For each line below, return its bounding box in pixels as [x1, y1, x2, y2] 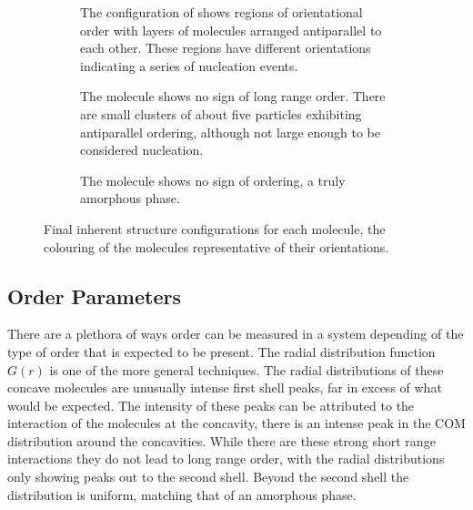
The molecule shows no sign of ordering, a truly [80, 170, 346, 189]
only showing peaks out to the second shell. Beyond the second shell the [7, 467, 409, 486]
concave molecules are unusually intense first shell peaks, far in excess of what [7, 378, 442, 397]
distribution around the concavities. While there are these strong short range [7, 431, 436, 450]
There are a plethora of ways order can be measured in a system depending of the [7, 324, 464, 343]
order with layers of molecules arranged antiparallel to [80, 20, 382, 39]
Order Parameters [7, 281, 181, 310]
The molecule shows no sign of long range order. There [80, 87, 386, 106]
